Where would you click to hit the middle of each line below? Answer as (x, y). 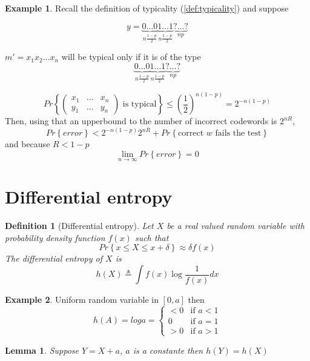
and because (28, 144)
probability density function (55, 237)
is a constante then (168, 350)
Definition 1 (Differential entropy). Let (79, 226)
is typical (140, 104)
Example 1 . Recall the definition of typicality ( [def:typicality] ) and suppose (147, 8)
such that (152, 237)
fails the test (238, 134)
